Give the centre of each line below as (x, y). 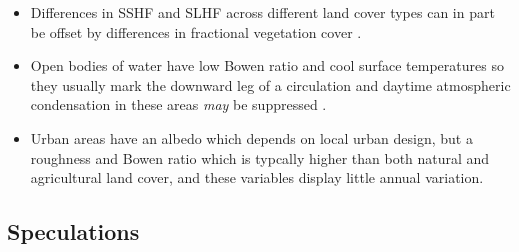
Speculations (73, 231)
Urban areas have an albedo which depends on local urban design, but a (251, 137)
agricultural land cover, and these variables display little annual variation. (257, 177)
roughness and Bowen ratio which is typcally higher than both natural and (260, 157)
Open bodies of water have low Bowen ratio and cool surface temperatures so (267, 65)
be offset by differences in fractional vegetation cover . (196, 31)
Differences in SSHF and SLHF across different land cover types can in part (262, 12)
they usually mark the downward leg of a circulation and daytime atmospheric (270, 84)
